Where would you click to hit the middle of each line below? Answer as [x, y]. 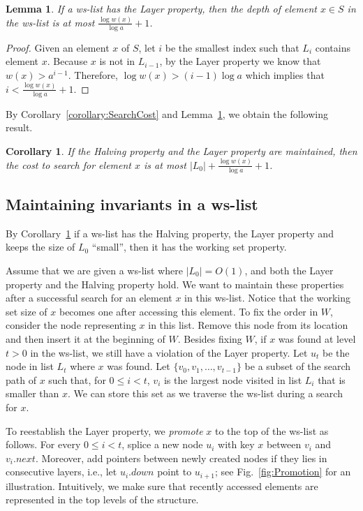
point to [175, 472]
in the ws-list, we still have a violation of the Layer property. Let [169, 352]
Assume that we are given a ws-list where [94, 270]
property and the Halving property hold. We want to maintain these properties [175, 284]
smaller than [32, 393]
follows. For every [43, 444]
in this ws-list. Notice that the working [267, 298]
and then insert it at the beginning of [86, 338]
